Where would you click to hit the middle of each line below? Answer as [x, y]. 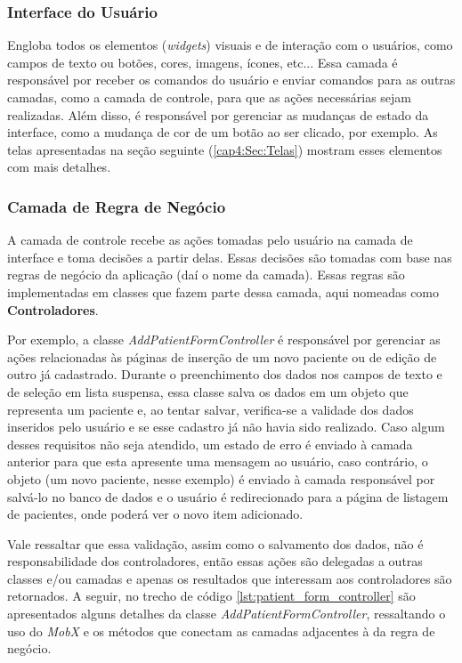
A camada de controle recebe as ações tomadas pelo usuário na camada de [210, 240]
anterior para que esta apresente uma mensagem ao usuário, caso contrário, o [218, 461]
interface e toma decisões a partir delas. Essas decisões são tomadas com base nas [230, 257]
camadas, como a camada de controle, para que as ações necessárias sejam [209, 97]
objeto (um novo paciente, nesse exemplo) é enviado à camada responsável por [221, 478]
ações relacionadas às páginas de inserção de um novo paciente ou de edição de [222, 356]
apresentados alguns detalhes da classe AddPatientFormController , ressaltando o [227, 614]
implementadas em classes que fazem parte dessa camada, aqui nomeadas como [223, 291]
